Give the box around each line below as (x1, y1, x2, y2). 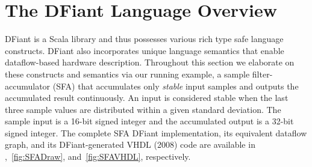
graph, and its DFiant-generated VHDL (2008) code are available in (5, 138, 255, 151)
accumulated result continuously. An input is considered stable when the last (5, 91, 289, 104)
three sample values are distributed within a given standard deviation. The (5, 103, 281, 115)
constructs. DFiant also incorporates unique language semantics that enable (5, 44, 284, 56)
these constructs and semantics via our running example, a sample (5, 67, 250, 80)
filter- (252, 67, 273, 80)
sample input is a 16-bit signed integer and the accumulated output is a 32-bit (5, 115, 294, 127)
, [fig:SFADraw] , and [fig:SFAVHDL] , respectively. (5, 150, 191, 163)
